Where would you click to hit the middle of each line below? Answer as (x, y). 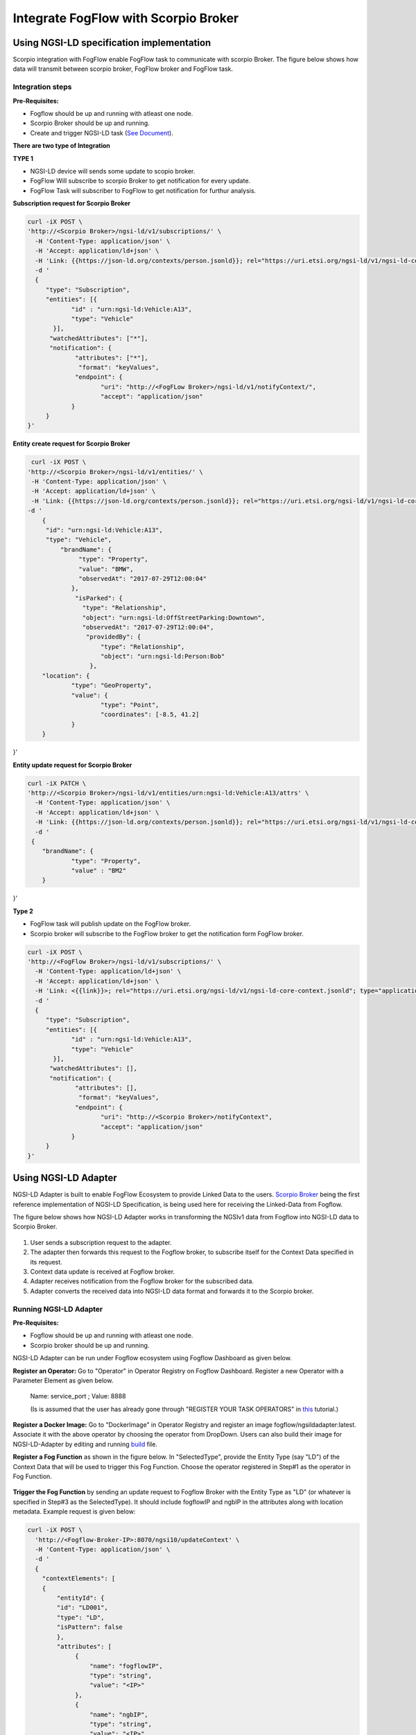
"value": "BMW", (106, 569)
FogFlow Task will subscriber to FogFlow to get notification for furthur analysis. (143, 190)
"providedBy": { (113, 637)
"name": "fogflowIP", (126, 1666)
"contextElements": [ (79, 1579)
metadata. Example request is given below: (74, 1512)
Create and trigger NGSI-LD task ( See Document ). (102, 133)
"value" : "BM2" (99, 871)
